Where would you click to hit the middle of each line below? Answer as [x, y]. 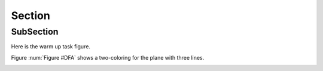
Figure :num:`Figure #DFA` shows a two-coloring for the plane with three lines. [108, 57]
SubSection [35, 32]
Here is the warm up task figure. [51, 47]
